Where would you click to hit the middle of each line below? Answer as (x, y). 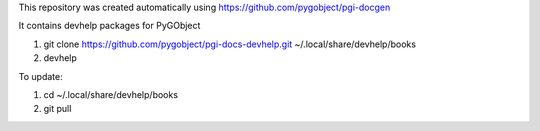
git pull (57, 109)
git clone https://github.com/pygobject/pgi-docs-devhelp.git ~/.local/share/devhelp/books (230, 44)
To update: (41, 76)
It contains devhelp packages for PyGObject (109, 26)
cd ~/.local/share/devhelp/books (111, 94)
